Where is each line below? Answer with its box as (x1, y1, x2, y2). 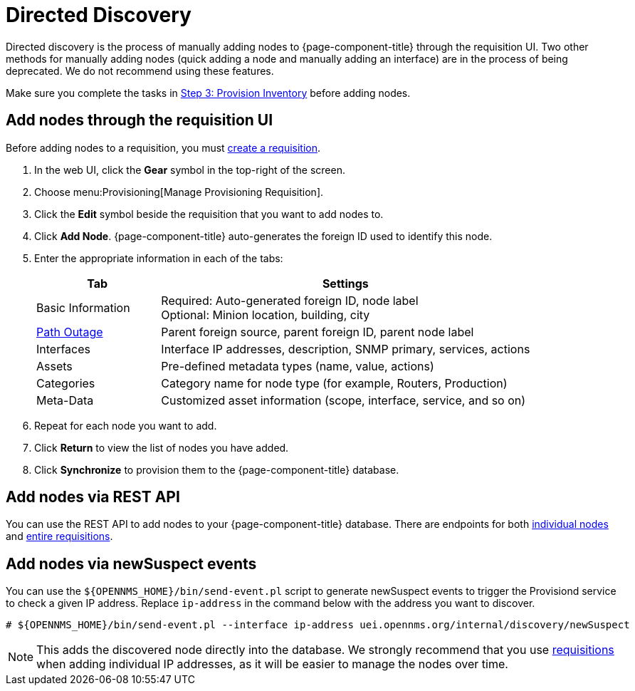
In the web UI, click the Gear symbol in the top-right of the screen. (34, 163, 345, 176)
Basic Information (36, 300, 130, 315)
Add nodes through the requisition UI (6, 111, 273, 130)
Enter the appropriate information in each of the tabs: (34, 251, 283, 264)
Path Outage (36, 324, 103, 339)
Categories (36, 375, 95, 390)
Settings (322, 276, 369, 291)
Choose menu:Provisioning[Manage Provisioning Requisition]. (34, 185, 324, 198)
